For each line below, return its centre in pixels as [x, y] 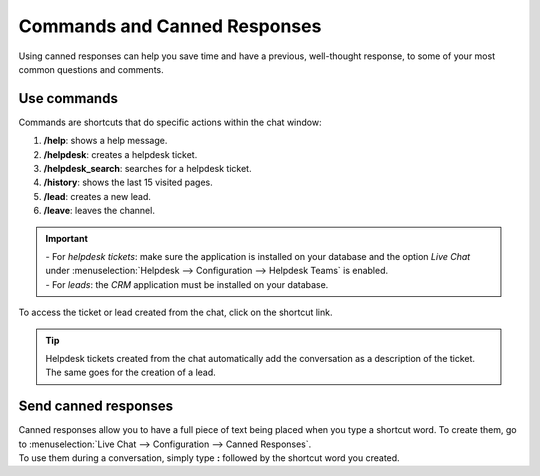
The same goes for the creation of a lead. [131, 372]
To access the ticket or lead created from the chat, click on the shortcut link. [175, 312]
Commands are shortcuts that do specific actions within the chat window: [170, 122]
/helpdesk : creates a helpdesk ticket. [120, 154]
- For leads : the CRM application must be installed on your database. [187, 284]
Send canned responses [96, 406]
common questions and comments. [91, 69]
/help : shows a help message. [105, 141]
